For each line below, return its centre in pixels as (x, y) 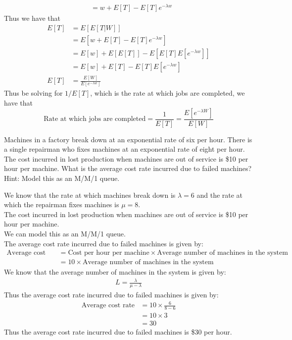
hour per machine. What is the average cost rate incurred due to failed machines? (128, 168)
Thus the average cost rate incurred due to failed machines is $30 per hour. (118, 332)
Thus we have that (32, 18)
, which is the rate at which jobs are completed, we (168, 93)
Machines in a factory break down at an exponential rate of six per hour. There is (128, 139)
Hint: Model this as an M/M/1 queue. (62, 178)
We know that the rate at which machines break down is (90, 195)
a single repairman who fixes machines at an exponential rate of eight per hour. (124, 149)
